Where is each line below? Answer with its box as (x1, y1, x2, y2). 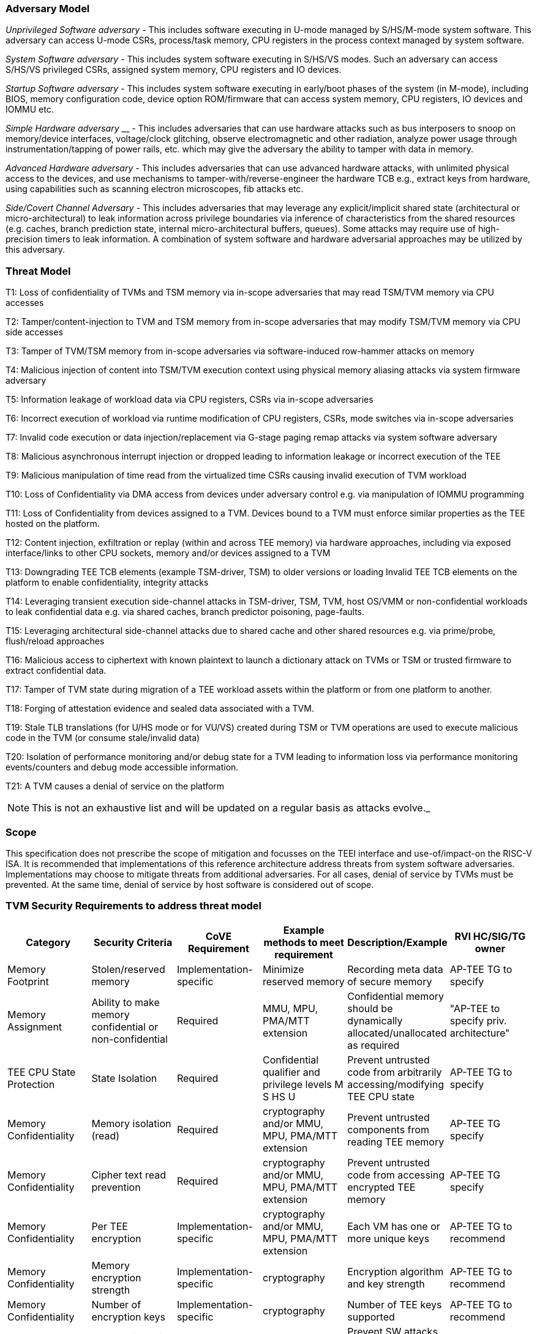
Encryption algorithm (347, 1265, 444, 1278)
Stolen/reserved (91, 963, 165, 975)
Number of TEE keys (347, 1298, 442, 1311)
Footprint (7, 975, 49, 988)
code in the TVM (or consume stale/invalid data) (6, 732, 200, 743)
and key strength (347, 1277, 425, 1290)
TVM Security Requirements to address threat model (6, 900, 262, 912)
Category (26, 936, 71, 948)
